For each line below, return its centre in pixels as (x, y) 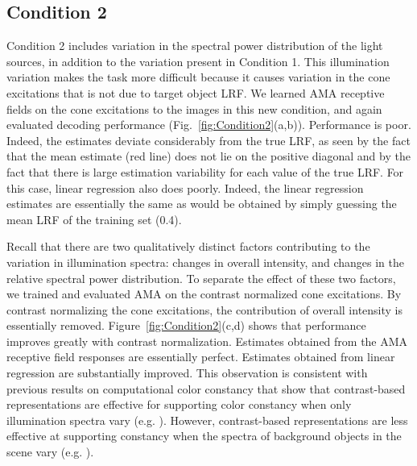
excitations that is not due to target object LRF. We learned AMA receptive (196, 92)
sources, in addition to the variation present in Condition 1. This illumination (198, 61)
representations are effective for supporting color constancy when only (179, 404)
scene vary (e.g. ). (50, 452)
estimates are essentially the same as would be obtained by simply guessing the (202, 204)
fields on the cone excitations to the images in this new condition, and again (194, 108)
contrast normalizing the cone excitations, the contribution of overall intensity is (205, 309)
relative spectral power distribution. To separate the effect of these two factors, (201, 278)
